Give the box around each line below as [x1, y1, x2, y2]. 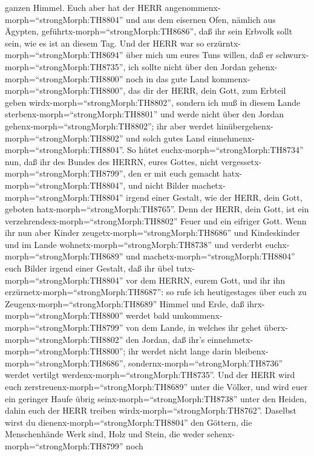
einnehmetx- [208, 333, 253, 345]
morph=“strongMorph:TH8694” [5, 48, 123, 61]
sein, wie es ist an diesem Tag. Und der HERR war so [5, 36, 204, 49]
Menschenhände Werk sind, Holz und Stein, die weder [5, 428, 204, 440]
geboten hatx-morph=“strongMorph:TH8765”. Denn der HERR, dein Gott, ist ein [5, 203, 309, 215]
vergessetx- [221, 155, 262, 168]
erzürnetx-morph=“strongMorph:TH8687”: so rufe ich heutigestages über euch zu [5, 285, 307, 298]
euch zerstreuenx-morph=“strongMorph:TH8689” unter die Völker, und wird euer [5, 380, 308, 392]
